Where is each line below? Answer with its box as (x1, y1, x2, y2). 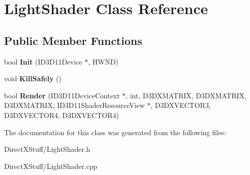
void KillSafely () (4, 73, 61, 84)
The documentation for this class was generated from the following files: (4, 127, 226, 137)
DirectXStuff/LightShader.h (4, 144, 90, 154)
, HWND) (88, 56, 118, 67)
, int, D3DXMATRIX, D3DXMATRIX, (126, 90, 246, 100)
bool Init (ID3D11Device (4, 56, 83, 67)
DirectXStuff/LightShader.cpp (4, 160, 97, 171)
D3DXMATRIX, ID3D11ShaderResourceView (4, 100, 145, 110)
